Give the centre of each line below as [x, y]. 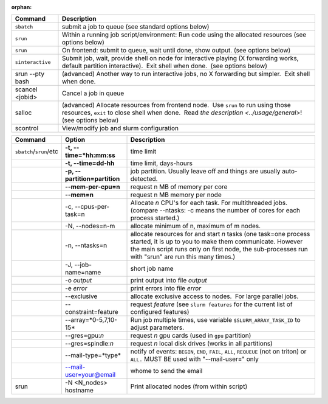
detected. [144, 179]
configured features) [160, 312]
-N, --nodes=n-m [90, 226]
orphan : [22, 7]
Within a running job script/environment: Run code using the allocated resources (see [184, 35]
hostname [79, 391]
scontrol [27, 128]
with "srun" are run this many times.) [183, 257]
